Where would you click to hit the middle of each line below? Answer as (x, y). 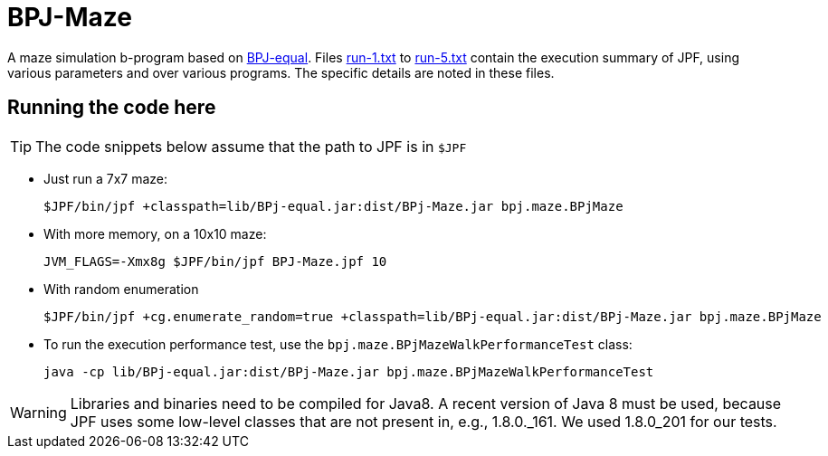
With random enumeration (121, 289)
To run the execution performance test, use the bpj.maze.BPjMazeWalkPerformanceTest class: (338, 344)
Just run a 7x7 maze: (106, 178)
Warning (38, 412)
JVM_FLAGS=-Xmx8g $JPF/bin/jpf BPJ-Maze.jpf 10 (215, 261)
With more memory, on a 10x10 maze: (155, 233)
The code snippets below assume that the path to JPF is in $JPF (251, 146)
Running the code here (112, 108)
